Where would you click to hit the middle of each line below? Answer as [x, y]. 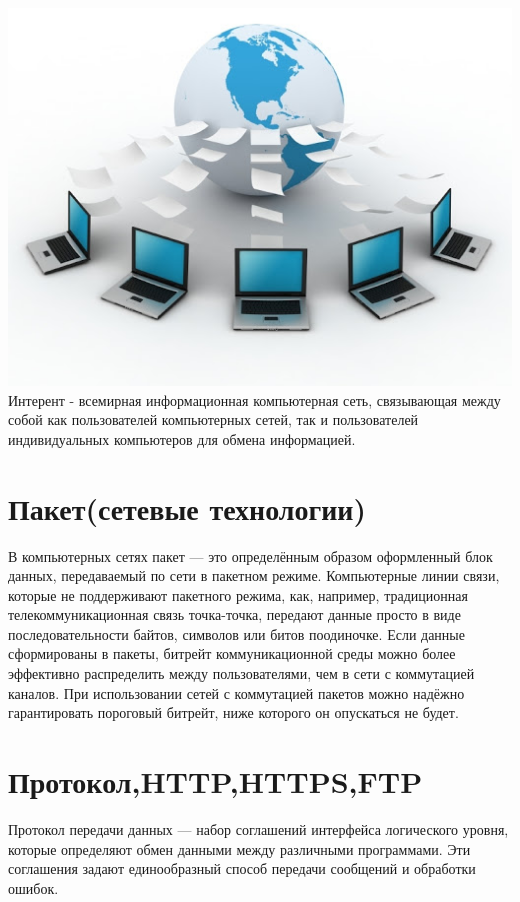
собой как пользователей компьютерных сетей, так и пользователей [213, 419]
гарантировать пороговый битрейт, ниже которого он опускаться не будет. [233, 712]
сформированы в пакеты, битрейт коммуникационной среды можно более [232, 653]
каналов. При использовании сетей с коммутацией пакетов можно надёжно [236, 692]
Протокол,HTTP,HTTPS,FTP [215, 781]
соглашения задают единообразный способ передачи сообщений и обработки [242, 868]
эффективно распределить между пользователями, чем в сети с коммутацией [241, 673]
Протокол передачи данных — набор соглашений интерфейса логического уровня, [258, 828]
